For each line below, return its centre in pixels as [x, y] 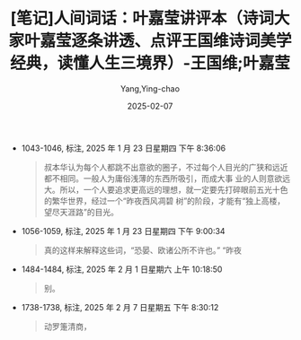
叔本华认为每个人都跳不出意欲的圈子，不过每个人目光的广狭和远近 [166, 167]
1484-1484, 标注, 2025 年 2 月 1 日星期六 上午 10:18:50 [122, 269]
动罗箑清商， [67, 326]
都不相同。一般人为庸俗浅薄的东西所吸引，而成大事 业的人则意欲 [163, 178]
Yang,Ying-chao [150, 88]
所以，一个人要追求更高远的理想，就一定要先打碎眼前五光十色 [174, 189]
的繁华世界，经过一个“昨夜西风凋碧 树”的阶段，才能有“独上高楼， [164, 201]
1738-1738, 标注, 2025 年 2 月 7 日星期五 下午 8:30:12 [120, 307]
